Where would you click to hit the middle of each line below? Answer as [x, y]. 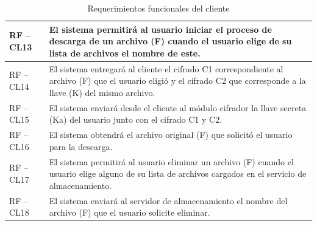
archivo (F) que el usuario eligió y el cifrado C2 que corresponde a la [177, 80]
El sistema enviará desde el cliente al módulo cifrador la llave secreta [178, 107]
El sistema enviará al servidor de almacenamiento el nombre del [168, 200]
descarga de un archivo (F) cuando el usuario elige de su [170, 41]
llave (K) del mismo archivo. [102, 92]
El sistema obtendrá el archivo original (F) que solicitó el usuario [171, 135]
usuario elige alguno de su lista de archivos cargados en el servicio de [178, 173]
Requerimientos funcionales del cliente [158, 8]
